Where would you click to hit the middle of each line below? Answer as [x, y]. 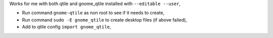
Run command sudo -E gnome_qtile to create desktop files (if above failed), [104, 19]
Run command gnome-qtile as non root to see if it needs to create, [93, 13]
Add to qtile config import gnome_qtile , [66, 27]
